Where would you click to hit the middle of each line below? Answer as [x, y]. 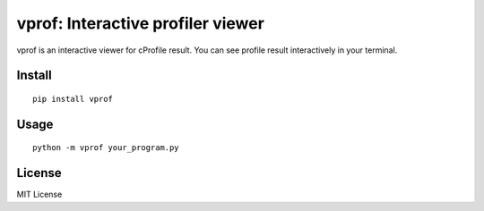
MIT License [39, 194]
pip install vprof [73, 99]
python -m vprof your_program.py [106, 148]
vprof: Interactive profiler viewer [140, 23]
